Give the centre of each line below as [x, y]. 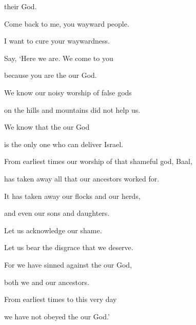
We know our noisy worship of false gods [68, 92]
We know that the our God [47, 127]
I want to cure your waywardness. [57, 41]
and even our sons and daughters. [57, 213]
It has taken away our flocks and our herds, [72, 196]
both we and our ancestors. [47, 282]
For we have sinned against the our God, [68, 264]
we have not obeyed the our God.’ [57, 316]
